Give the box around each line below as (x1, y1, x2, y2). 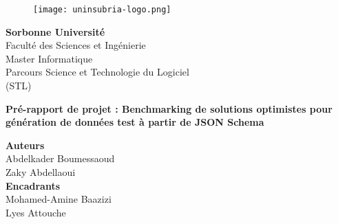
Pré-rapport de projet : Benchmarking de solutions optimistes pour (6, 101, 332, 115)
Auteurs (6, 137, 45, 152)
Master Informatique (6, 51, 93, 65)
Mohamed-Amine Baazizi (6, 192, 112, 206)
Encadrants (6, 178, 61, 192)
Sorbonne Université (6, 24, 105, 38)
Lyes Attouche (6, 205, 66, 219)
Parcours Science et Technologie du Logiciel (6, 65, 189, 79)
